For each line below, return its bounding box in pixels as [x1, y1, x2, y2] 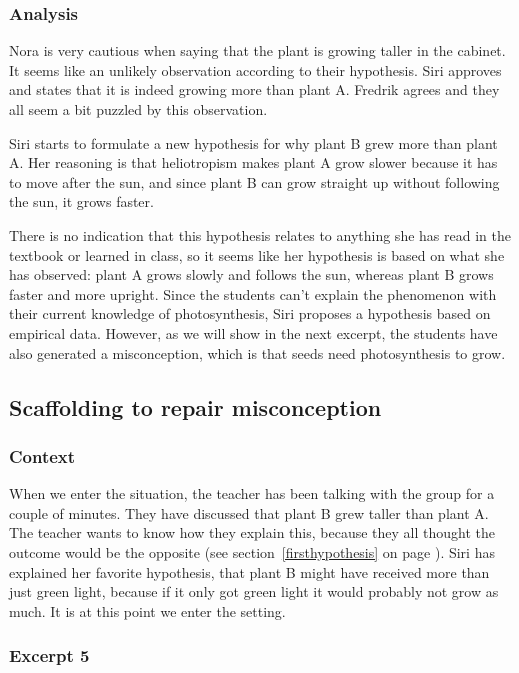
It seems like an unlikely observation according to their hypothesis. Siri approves [9, 59, 502, 80]
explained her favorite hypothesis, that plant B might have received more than [9, 561, 490, 582]
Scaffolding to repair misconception [9, 391, 382, 422]
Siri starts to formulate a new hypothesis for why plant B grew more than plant [9, 132, 498, 153]
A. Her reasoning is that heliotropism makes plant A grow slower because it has [9, 152, 498, 173]
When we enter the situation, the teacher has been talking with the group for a [9, 483, 495, 504]
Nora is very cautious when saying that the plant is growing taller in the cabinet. [9, 40, 506, 61]
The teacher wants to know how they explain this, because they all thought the [9, 522, 495, 543]
